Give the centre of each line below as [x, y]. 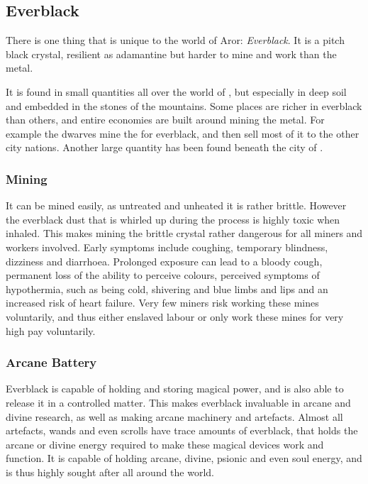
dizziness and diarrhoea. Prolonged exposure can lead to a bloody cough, [164, 261]
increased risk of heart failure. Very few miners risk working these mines [162, 303]
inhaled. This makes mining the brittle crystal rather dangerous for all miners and [184, 233]
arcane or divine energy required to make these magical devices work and [165, 444]
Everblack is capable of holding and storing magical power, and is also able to [175, 389]
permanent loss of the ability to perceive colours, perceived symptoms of [163, 275]
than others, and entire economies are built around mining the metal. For [165, 120]
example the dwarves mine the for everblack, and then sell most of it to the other [183, 133]
